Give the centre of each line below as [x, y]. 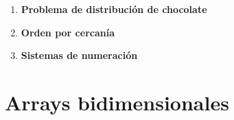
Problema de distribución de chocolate [114, 9]
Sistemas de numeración [79, 55]
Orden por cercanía [68, 32]
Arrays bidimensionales [117, 102]
